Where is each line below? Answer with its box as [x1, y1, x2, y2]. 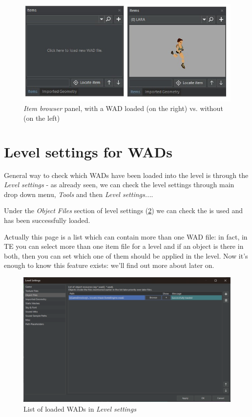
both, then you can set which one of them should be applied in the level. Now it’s [4, 250, 248, 261]
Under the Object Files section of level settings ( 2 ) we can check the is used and [4, 205, 243, 216]
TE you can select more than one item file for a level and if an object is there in [4, 241, 244, 251]
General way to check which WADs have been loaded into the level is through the [4, 170, 249, 180]
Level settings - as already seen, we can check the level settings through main [4, 179, 234, 190]
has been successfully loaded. [4, 215, 90, 225]
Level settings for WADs [4, 141, 172, 161]
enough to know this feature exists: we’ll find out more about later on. [4, 260, 214, 270]
